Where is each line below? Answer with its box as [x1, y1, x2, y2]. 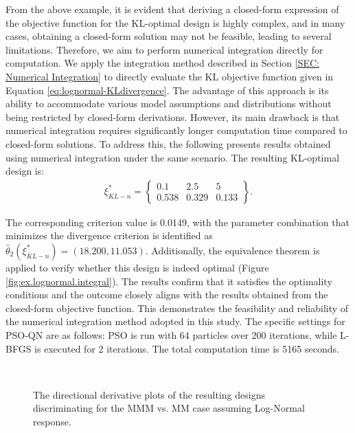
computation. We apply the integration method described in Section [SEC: [5, 56, 319, 70]
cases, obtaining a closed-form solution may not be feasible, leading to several [5, 29, 332, 43]
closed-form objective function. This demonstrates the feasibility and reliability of [5, 300, 349, 315]
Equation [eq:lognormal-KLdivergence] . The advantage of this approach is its [5, 82, 329, 97]
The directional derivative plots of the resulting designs [33, 387, 265, 401]
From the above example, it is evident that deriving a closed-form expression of [5, 2, 339, 16]
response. [33, 414, 71, 428]
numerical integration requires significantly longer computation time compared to [5, 123, 347, 137]
